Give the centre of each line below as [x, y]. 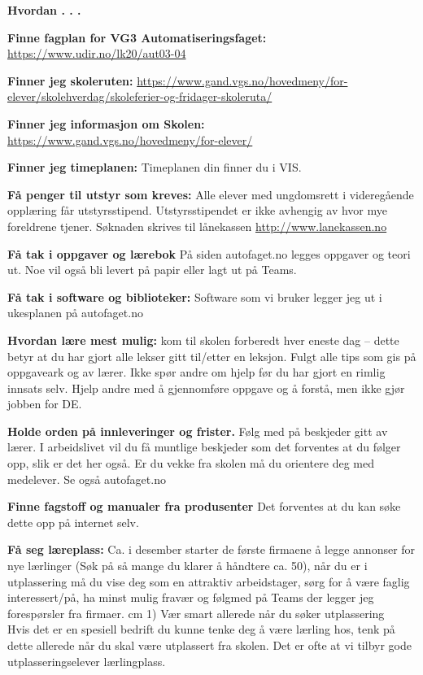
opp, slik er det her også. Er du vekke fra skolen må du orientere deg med [191, 463]
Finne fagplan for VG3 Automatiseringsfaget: [137, 37]
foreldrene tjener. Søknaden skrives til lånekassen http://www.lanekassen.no [197, 226]
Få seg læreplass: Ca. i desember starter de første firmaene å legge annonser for [211, 549]
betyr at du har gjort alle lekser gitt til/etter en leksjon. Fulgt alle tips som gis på [212, 356]
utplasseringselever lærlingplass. [87, 661]
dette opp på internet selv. [73, 522]
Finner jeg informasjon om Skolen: [106, 123]
